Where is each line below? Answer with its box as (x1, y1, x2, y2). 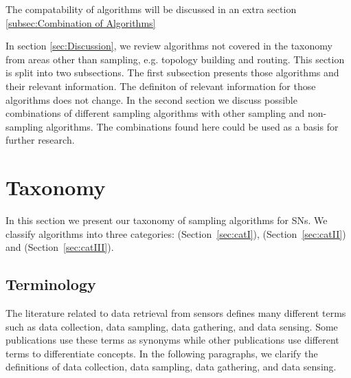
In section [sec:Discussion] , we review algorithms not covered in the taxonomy (5, 38, 332, 53)
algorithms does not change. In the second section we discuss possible (5, 92, 297, 107)
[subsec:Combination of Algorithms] (5, 15, 156, 30)
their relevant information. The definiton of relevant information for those (5, 78, 316, 93)
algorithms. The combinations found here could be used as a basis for (46, 119, 339, 133)
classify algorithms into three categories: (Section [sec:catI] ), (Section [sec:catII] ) (5, 226, 346, 241)
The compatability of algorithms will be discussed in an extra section (5, 2, 297, 16)
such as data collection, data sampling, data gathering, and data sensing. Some (5, 319, 338, 333)
